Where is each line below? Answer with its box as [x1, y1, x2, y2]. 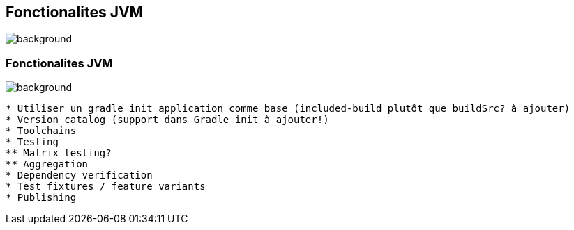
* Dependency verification [6, 170, 153, 181]
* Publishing [6, 192, 77, 204]
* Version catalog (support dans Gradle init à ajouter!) [6, 114, 329, 126]
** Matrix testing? [6, 147, 112, 159]
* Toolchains [6, 125, 77, 137]
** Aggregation [6, 158, 89, 170]
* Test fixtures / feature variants [6, 181, 206, 192]
